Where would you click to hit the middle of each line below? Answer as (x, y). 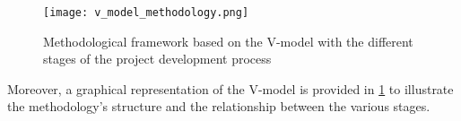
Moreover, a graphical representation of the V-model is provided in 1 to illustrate (230, 88)
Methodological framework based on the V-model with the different (228, 41)
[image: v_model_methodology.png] (146, 13)
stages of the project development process (157, 59)
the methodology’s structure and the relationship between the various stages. (219, 106)
